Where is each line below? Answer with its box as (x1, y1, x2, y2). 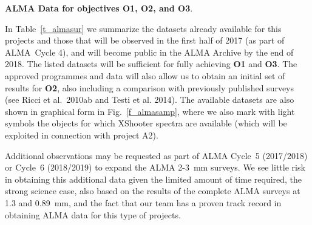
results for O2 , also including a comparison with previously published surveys (5, 81, 294, 94)
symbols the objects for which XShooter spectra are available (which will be (5, 117, 287, 129)
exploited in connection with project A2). (5, 128, 158, 141)
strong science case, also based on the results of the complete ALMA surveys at (5, 184, 300, 197)
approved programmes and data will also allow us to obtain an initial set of (5, 69, 285, 82)
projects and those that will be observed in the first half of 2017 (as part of (5, 34, 285, 47)
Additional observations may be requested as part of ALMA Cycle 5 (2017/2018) (5, 149, 308, 161)
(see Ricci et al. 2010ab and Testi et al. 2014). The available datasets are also (5, 93, 294, 106)
